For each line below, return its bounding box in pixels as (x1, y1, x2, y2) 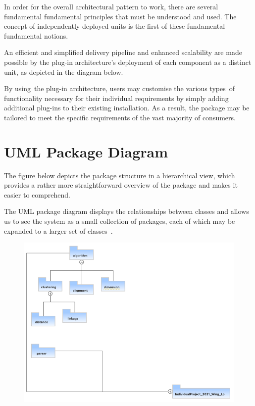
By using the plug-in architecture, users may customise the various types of (4, 83, 235, 94)
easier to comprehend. (4, 189, 70, 200)
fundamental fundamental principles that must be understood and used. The (4, 11, 237, 21)
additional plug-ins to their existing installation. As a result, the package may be (4, 102, 250, 113)
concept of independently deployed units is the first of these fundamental (4, 21, 225, 31)
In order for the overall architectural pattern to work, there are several (4, 1, 218, 11)
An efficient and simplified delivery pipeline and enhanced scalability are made (4, 47, 242, 57)
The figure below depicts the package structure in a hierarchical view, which (4, 170, 235, 180)
